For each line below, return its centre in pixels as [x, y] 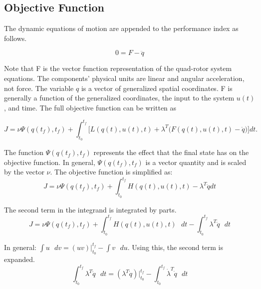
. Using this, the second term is [175, 247]
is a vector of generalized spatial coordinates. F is [157, 88]
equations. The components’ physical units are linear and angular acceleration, [124, 78]
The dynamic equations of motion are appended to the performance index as [121, 28]
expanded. [19, 259]
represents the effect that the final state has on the [171, 152]
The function [24, 152]
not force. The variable [39, 88]
